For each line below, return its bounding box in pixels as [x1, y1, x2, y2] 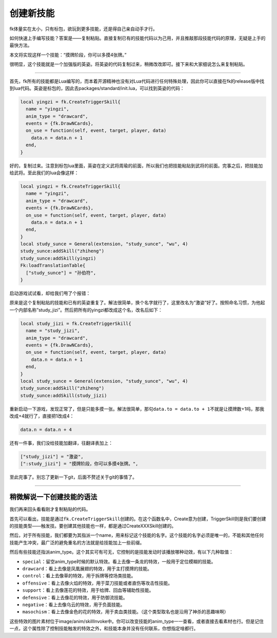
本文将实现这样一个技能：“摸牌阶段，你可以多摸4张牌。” [9, 51, 127, 58]
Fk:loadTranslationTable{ [20, 263, 86, 268]
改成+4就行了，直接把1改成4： [9, 413, 74, 419]
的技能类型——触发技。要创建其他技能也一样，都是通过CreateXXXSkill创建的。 [9, 523, 176, 529]
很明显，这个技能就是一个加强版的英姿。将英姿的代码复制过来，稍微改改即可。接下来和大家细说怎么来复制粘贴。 [9, 61, 248, 67]
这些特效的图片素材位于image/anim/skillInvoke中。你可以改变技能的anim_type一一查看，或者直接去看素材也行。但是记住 [9, 618, 264, 624]
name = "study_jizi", [26, 328, 81, 334]
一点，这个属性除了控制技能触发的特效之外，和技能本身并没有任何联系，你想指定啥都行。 [9, 625, 199, 632]
